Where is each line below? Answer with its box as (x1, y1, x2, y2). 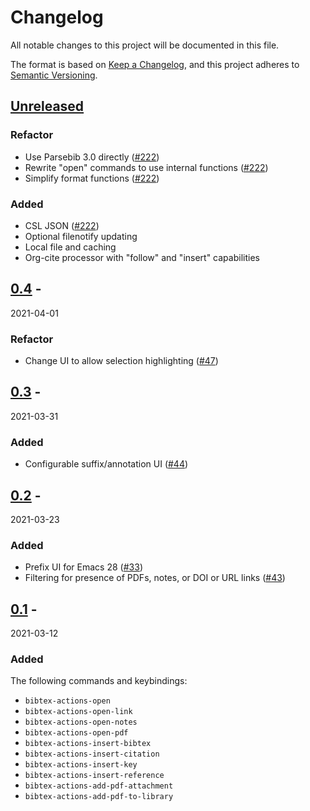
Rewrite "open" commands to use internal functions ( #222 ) (24, 161, 269, 173)
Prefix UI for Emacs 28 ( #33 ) (24, 561, 143, 573)
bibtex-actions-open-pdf (24, 728, 129, 738)
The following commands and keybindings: (10, 675, 188, 687)
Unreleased (10, 98, 85, 115)
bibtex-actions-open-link (24, 707, 133, 717)
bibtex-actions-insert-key (24, 760, 138, 770)
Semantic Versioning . (10, 69, 98, 81)
